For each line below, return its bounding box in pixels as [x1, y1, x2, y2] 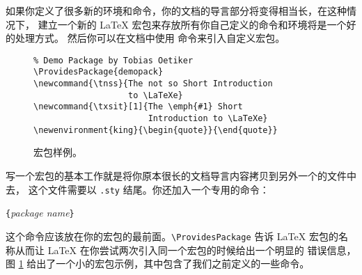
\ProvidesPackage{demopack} [33, 67, 164, 77]
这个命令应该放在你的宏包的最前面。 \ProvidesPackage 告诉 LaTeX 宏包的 [6, 228, 338, 243]
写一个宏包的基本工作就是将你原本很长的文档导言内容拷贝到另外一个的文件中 [6, 168, 356, 182]
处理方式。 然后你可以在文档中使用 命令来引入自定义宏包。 [15, 31, 285, 45]
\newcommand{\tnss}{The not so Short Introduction [33, 79, 273, 89]
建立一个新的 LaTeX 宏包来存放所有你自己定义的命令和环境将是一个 [38, 17, 347, 31]
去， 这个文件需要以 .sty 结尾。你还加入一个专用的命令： [6, 182, 269, 196]
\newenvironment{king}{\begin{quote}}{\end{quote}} [33, 125, 278, 135]
